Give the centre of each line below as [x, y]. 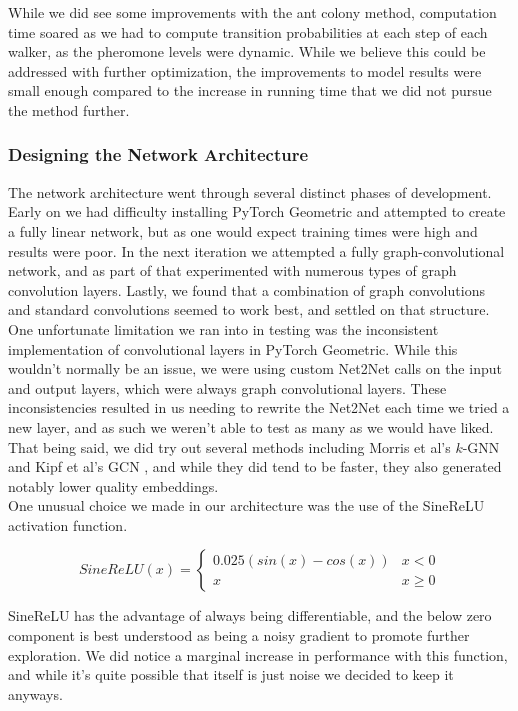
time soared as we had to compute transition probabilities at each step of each [248, 31]
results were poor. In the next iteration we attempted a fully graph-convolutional [256, 250]
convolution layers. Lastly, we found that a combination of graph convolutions [246, 289]
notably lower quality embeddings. [113, 485]
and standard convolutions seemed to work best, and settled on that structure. [249, 309]
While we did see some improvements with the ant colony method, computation [252, 12]
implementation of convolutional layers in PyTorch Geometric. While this [233, 348]
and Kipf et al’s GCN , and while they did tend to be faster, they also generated [255, 466]
